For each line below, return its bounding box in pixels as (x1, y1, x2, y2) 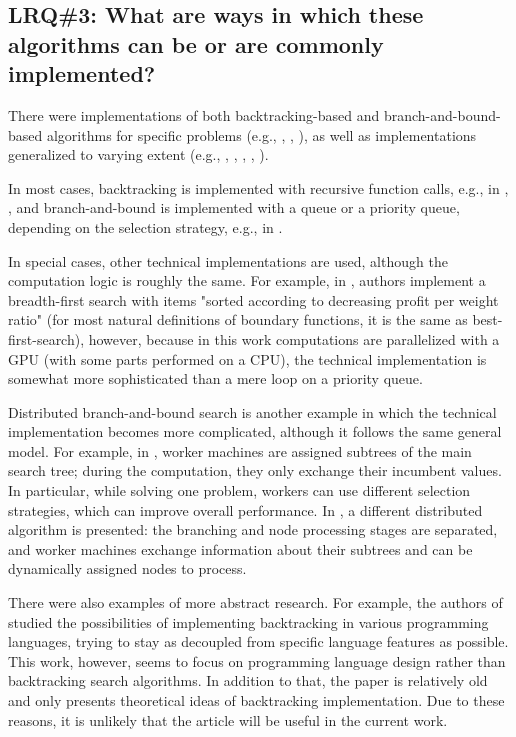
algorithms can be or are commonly (8, 28, 384, 59)
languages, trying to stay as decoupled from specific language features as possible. (8, 631, 509, 652)
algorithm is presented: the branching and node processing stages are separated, (8, 519, 498, 540)
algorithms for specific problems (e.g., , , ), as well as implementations (46, 124, 477, 145)
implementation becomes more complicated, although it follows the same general (8, 421, 502, 442)
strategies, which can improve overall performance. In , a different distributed (8, 499, 483, 520)
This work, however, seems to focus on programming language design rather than (8, 650, 506, 671)
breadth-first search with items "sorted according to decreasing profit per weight (8, 289, 499, 310)
